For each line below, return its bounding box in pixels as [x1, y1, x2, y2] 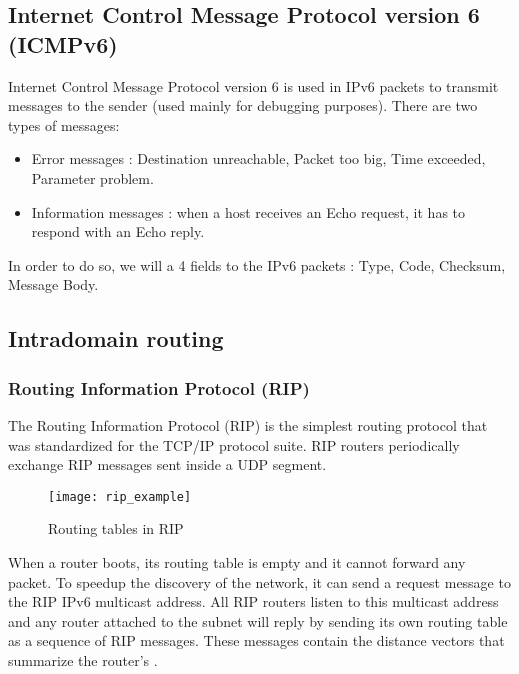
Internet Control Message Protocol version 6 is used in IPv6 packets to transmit [8, 75, 499, 96]
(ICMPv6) [8, 28, 118, 59]
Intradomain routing [8, 323, 224, 354]
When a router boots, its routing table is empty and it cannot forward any [8, 551, 466, 572]
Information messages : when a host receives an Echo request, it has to [31, 201, 466, 222]
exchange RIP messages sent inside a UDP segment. [8, 454, 327, 475]
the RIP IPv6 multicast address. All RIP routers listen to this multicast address [8, 591, 499, 612]
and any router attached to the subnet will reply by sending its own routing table [8, 610, 508, 631]
